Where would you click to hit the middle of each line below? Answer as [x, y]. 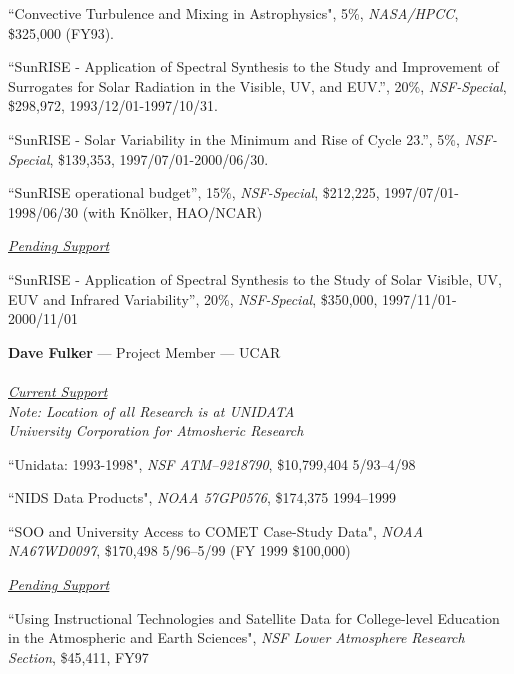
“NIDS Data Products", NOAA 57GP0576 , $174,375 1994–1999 [202, 497]
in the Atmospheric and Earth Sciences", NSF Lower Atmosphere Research [236, 637]
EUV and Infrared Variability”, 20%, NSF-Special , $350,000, [193, 298]
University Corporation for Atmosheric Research [156, 430]
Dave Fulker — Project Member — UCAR [144, 351]
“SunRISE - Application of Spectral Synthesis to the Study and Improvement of [253, 66]
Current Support [58, 390]
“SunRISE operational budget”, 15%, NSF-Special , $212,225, [194, 192]
